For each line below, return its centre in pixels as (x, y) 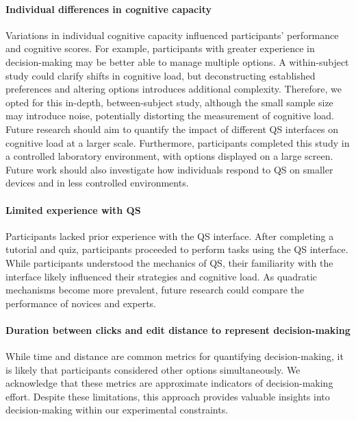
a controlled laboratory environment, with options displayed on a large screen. (169, 156)
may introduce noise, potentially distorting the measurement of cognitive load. (170, 116)
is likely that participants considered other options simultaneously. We (153, 369)
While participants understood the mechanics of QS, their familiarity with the (169, 262)
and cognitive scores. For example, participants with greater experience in (160, 48)
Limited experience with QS (73, 209)
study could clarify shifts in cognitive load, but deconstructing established (161, 75)
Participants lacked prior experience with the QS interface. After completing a (170, 236)
